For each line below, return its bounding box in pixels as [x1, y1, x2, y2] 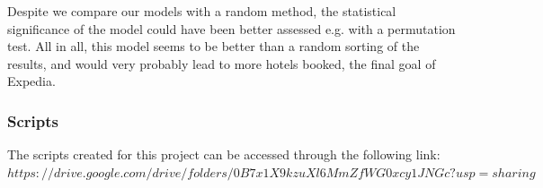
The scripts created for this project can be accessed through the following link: [7, 145, 441, 164]
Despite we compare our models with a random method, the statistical [7, 2, 396, 20]
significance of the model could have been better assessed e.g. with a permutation [7, 19, 456, 38]
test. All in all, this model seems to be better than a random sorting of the [7, 37, 420, 56]
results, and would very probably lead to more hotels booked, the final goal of [7, 54, 436, 73]
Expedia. [7, 72, 56, 90]
